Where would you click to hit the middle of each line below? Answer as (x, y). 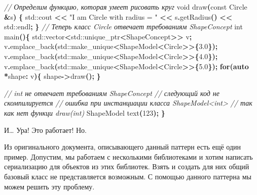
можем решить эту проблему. (49, 186)
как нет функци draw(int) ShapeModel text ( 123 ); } (85, 112)
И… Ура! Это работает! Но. (45, 130)
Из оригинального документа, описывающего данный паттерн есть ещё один (123, 147)
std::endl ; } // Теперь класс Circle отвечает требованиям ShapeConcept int (123, 27)
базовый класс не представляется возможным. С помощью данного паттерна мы (128, 176)
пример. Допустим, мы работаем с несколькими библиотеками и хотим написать (128, 156)
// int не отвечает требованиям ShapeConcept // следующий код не (112, 93)
